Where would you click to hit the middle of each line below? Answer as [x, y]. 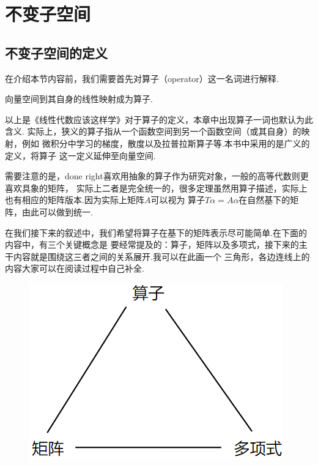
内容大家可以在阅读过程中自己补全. [75, 268]
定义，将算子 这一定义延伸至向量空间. [80, 155]
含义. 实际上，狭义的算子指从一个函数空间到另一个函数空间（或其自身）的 [153, 131]
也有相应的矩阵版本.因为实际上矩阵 [75, 200]
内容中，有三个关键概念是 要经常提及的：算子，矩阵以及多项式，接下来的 [152, 244]
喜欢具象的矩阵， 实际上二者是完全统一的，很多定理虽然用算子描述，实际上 [156, 188]
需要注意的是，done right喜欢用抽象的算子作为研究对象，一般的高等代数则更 [157, 176]
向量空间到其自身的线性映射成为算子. [79, 99]
